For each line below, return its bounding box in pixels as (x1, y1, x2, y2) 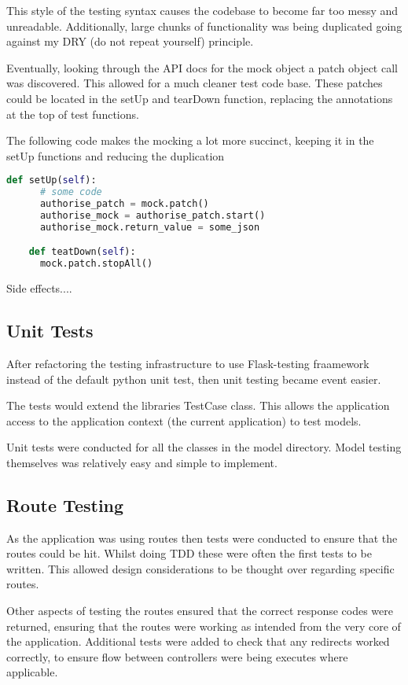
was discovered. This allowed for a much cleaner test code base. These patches (6, 75, 383, 91)
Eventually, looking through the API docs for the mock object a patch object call (6, 59, 398, 75)
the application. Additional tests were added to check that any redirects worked (6, 633, 390, 650)
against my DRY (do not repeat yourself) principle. (6, 33, 254, 50)
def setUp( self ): (6, 175, 97, 186)
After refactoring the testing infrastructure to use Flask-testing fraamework (6, 355, 369, 371)
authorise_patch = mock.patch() (39, 198, 209, 210)
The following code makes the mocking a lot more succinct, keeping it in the (6, 132, 374, 149)
